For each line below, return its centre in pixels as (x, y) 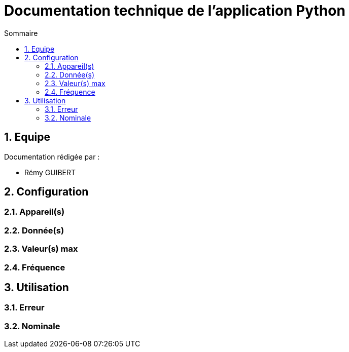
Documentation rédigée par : (52, 157)
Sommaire (21, 33)
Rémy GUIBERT (50, 172)
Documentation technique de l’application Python (175, 11)
